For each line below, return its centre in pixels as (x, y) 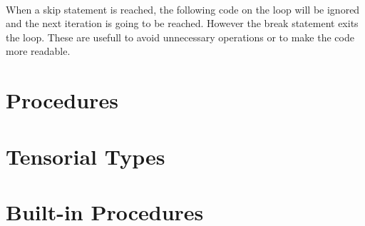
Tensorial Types (86, 156)
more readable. (38, 51)
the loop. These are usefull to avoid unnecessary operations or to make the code (180, 37)
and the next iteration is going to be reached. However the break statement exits (182, 23)
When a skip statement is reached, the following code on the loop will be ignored (183, 9)
